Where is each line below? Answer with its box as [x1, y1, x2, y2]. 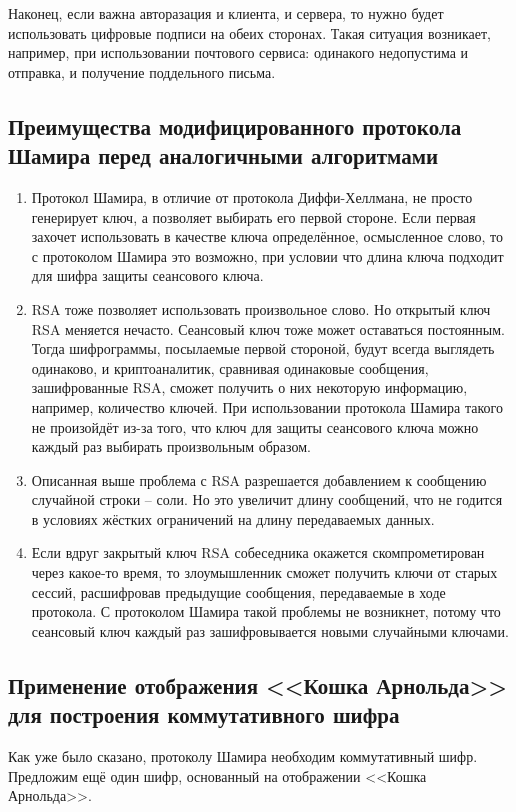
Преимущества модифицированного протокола [8, 110, 462, 141]
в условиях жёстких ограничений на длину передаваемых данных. [31, 508, 435, 529]
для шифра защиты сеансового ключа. [31, 265, 264, 286]
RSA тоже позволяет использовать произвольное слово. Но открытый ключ [31, 298, 491, 319]
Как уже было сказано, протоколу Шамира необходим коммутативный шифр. [8, 746, 478, 767]
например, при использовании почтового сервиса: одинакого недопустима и [8, 42, 469, 63]
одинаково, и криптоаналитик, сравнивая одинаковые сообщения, [31, 357, 429, 378]
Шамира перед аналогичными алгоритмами [8, 140, 439, 171]
